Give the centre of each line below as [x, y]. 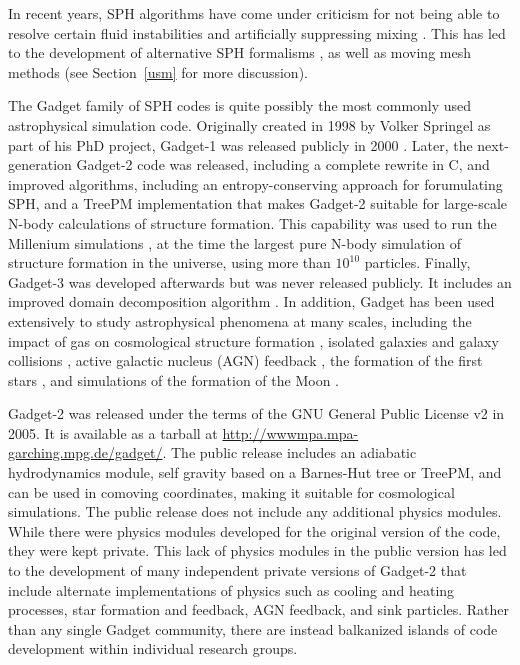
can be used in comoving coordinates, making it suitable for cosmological [231, 491]
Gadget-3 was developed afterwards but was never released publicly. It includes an [260, 281]
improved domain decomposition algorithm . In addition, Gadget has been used [251, 301]
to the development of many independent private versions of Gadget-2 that [237, 570]
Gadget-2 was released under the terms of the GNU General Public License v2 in [256, 413]
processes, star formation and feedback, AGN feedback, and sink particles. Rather [259, 609]
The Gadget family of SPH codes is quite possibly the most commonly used [240, 105]
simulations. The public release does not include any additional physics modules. [255, 511]
